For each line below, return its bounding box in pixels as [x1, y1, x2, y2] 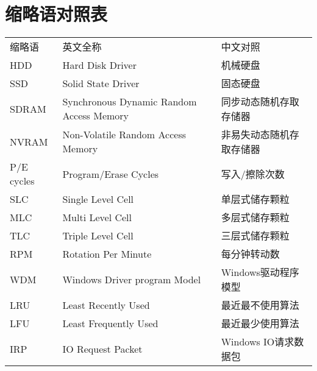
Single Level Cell [62, 191, 134, 206]
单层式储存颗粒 [221, 192, 290, 207]
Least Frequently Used [62, 316, 158, 330]
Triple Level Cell [62, 228, 134, 242]
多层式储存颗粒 [221, 210, 290, 225]
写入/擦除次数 [221, 167, 285, 182]
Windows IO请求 [221, 334, 294, 349]
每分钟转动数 [221, 247, 280, 261]
